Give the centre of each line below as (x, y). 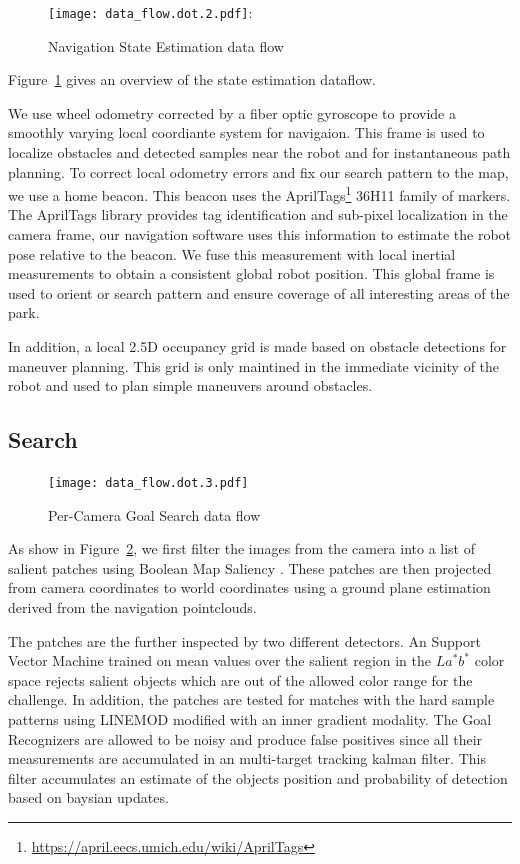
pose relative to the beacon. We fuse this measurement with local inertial (232, 253)
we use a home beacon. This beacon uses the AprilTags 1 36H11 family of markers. (259, 193)
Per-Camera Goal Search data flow (154, 514)
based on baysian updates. (88, 797)
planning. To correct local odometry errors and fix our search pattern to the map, (258, 171)
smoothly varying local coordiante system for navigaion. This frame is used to (246, 132)
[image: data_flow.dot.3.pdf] (148, 483)
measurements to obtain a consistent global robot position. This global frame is (251, 273)
